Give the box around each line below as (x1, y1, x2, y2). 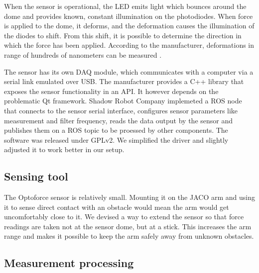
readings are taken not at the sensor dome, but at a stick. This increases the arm (4, 221, 252, 231)
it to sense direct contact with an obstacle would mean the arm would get (4, 201, 229, 212)
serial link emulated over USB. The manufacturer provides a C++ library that (4, 76, 244, 87)
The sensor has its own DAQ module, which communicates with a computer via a (4, 66, 254, 77)
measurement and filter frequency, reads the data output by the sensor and (4, 115, 233, 125)
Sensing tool (4, 169, 68, 184)
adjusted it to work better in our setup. (4, 144, 125, 155)
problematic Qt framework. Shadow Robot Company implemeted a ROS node (4, 95, 242, 106)
